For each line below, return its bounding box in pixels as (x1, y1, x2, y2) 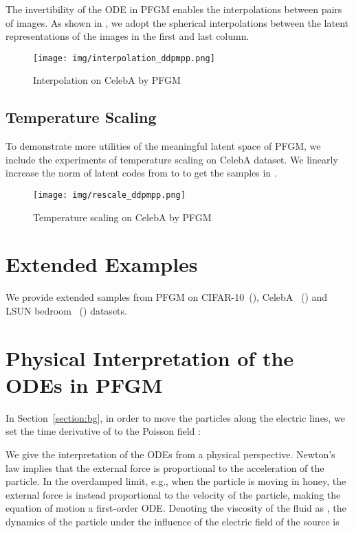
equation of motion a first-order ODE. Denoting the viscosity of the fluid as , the (5, 501, 346, 515)
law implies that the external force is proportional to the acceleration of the (5, 460, 324, 475)
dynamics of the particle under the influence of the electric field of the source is (5, 514, 340, 529)
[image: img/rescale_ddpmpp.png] (33, 190, 186, 201)
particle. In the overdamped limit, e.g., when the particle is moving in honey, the (5, 474, 346, 488)
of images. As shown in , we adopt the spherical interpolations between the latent (5, 15, 349, 30)
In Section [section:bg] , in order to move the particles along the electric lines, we (5, 410, 345, 424)
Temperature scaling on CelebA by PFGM (33, 209, 212, 224)
